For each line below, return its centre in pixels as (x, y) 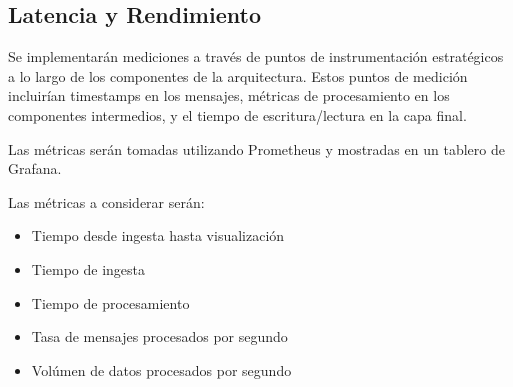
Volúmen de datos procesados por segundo (161, 369)
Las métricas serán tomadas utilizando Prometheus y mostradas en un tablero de (256, 148)
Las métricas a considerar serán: (106, 201)
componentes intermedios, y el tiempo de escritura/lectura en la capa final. (237, 114)
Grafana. (35, 168)
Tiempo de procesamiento (110, 302)
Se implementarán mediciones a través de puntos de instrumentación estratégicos (256, 56)
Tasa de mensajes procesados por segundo (159, 336)
